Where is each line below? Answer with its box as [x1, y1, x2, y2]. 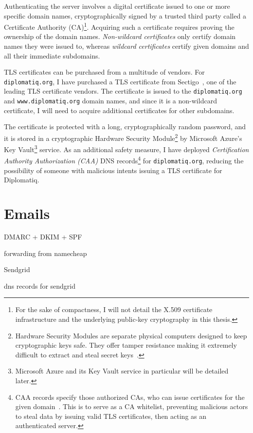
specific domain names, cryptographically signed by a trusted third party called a [4, 10, 246, 20]
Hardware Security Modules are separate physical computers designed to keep [15, 330, 247, 340]
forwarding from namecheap [4, 248, 87, 258]
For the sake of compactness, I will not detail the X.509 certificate [15, 304, 213, 315]
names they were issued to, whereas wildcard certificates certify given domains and [4, 41, 249, 51]
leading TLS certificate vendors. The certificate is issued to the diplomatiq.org [4, 86, 242, 96]
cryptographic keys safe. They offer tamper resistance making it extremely [15, 340, 237, 350]
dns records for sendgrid [4, 280, 76, 291]
